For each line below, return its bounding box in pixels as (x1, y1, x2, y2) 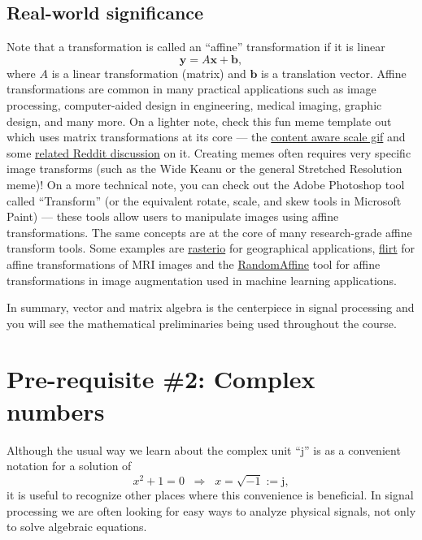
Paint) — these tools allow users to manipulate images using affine (7, 208, 339, 225)
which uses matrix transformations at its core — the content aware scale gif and (7, 128, 406, 145)
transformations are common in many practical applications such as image (7, 80, 376, 97)
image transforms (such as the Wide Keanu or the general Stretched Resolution (7, 160, 402, 177)
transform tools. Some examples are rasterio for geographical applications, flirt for (7, 240, 415, 257)
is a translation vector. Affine (261, 64, 407, 81)
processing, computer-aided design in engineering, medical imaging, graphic (7, 96, 382, 113)
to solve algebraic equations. (7, 518, 147, 535)
